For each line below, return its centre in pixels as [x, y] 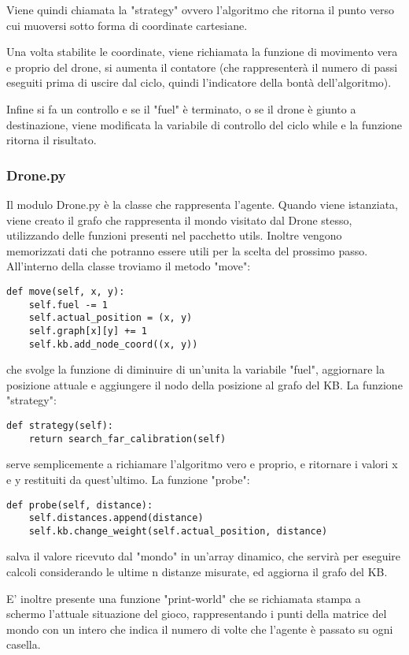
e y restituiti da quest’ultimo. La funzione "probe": [128, 479]
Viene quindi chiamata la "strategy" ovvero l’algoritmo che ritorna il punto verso [201, 9]
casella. [24, 644]
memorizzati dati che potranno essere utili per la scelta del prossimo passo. [187, 250]
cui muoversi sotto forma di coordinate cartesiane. [127, 25]
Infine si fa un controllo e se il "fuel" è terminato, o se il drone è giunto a [181, 108]
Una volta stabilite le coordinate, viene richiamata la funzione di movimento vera [202, 52]
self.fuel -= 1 [68, 305]
